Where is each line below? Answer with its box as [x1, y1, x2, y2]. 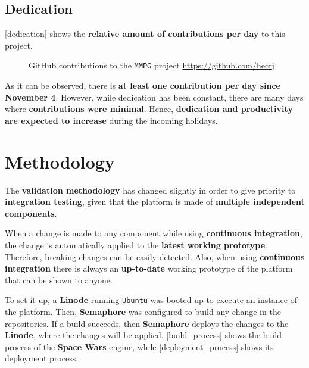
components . [5, 207, 57, 219]
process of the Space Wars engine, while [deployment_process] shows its [5, 340, 274, 353]
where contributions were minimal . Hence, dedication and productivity [5, 102, 293, 115]
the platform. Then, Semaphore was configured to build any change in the [5, 305, 281, 317]
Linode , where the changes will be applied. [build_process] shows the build [5, 329, 282, 341]
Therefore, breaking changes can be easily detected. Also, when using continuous [5, 250, 305, 263]
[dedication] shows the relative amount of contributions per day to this [5, 27, 285, 40]
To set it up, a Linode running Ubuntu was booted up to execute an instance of [5, 294, 297, 306]
